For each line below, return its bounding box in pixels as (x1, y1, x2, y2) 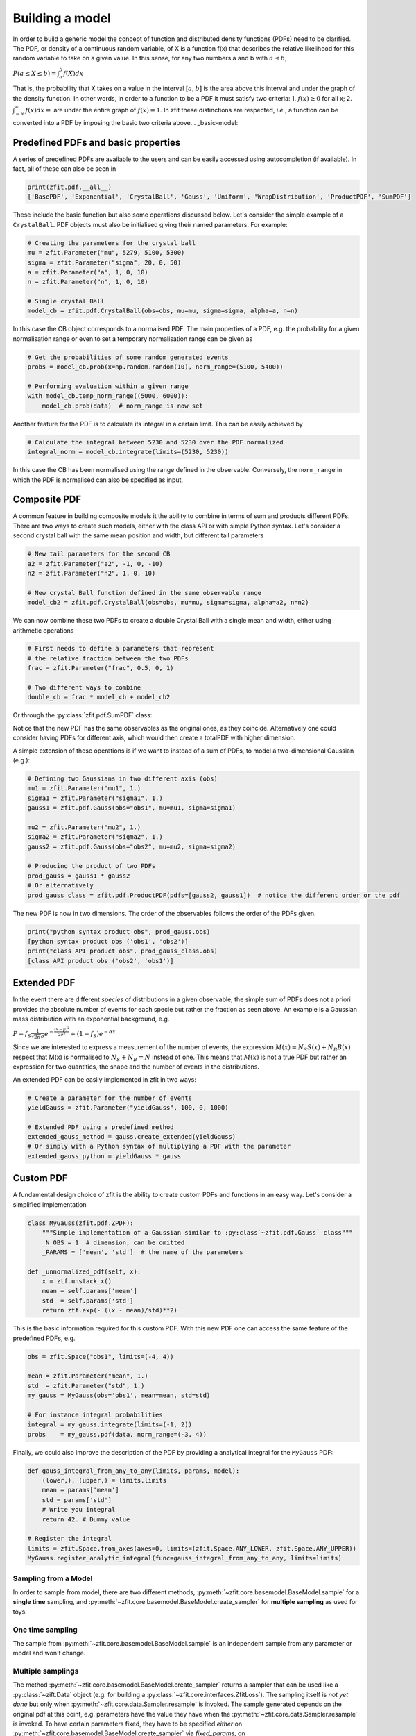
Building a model (12, 10, 111, 26)
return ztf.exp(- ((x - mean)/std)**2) (42, 1306, 178, 1314)
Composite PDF (12, 494, 82, 506)
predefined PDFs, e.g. (12, 1334, 76, 1342)
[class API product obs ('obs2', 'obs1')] (27, 957, 174, 965)
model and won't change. (12, 1649, 86, 1658)
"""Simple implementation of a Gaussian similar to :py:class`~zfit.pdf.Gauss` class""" (42, 1229, 353, 1237)
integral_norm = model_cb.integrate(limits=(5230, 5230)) (27, 448, 229, 456)
